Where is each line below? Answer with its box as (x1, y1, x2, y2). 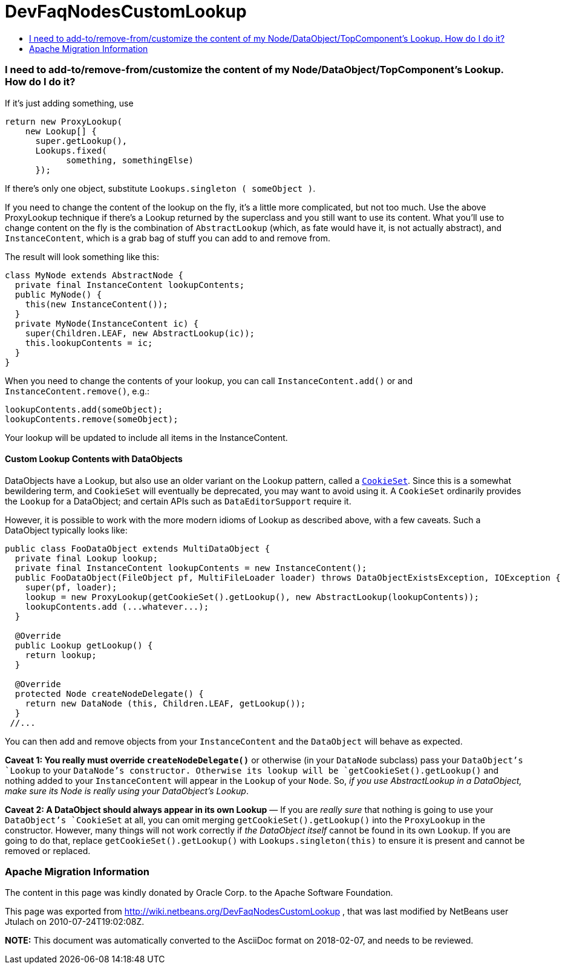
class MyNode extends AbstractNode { (5, 270, 184, 280)
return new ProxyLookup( (5, 116, 122, 126)
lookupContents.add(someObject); (5, 404, 163, 414)
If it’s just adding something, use (5, 97, 134, 108)
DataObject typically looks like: (5, 524, 128, 535)
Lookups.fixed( (35, 145, 107, 155)
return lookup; (25, 650, 97, 660)
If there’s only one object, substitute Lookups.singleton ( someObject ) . (5, 183, 316, 194)
